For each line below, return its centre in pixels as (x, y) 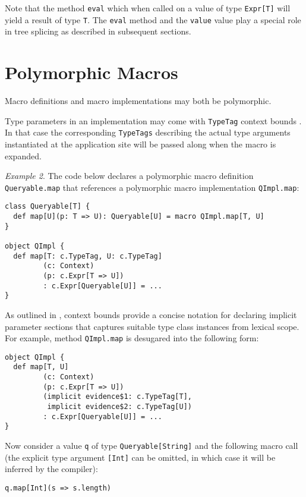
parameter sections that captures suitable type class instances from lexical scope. (152, 326)
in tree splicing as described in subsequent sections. (98, 31)
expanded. (23, 155)
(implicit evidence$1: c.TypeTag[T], (117, 397)
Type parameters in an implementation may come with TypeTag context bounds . (153, 120)
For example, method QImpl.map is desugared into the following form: (132, 338)
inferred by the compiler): (51, 469)
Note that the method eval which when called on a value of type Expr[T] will (148, 8)
